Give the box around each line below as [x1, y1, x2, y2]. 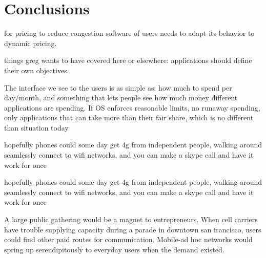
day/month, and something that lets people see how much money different [4, 92, 238, 103]
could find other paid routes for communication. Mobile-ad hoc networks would [4, 234, 253, 245]
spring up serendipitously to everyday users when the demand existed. [4, 244, 224, 254]
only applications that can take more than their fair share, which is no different [4, 112, 254, 123]
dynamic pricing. [4, 37, 57, 48]
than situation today [4, 122, 69, 133]
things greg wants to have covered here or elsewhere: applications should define [4, 55, 252, 66]
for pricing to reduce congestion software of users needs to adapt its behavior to [4, 28, 255, 38]
